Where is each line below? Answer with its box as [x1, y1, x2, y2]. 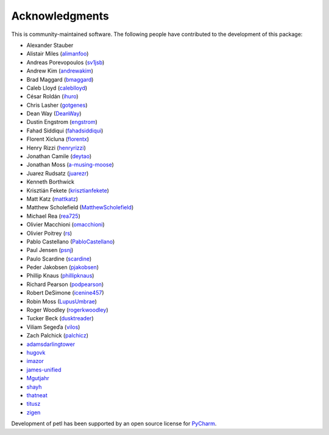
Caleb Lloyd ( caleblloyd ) [26, 84, 88, 92]
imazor [26, 358, 44, 365]
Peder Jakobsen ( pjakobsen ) [26, 264, 99, 271]
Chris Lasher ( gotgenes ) [26, 101, 88, 109]
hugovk [26, 349, 46, 356]
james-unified [26, 366, 62, 373]
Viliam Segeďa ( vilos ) [26, 323, 80, 331]
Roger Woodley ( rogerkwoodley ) [26, 306, 108, 314]
